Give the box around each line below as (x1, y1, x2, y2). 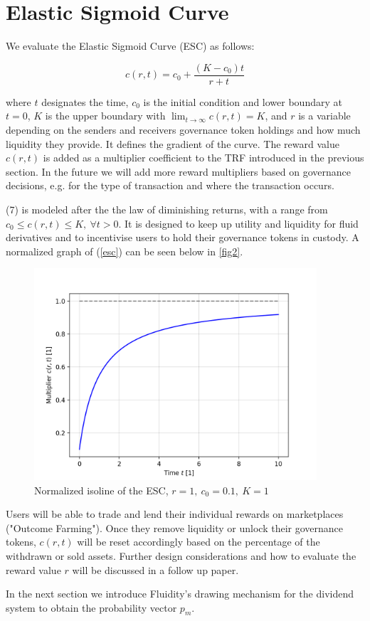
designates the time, (41, 94, 129, 109)
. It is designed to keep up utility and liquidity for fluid (118, 216, 359, 230)
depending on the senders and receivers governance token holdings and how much (6, 122, 361, 137)
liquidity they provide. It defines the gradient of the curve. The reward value (6, 136, 339, 151)
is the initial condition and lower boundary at (143, 94, 342, 109)
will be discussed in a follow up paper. (72, 562, 239, 577)
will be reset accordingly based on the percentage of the (77, 534, 320, 549)
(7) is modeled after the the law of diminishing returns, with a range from (6, 201, 328, 216)
